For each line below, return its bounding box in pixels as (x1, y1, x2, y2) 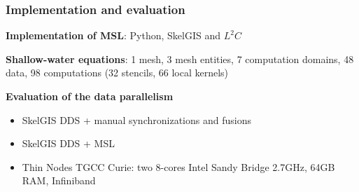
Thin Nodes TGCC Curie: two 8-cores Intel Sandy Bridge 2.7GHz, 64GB (22, 159, 335, 174)
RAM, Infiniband (22, 173, 96, 188)
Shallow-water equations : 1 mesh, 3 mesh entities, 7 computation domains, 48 (6, 51, 354, 66)
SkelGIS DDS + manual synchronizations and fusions (22, 112, 251, 127)
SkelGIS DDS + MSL (22, 136, 115, 151)
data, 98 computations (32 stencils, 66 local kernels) (6, 65, 229, 80)
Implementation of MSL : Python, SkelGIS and (6, 28, 221, 43)
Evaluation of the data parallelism (6, 89, 174, 103)
